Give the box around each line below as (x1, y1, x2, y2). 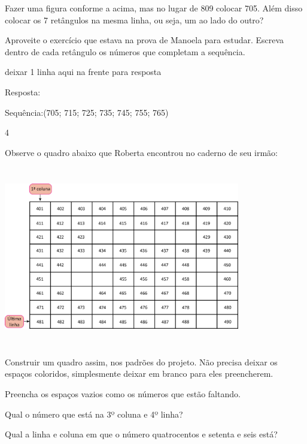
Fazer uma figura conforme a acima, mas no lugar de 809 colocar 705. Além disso (5, 2, 303, 14)
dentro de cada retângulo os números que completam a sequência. (5, 45, 245, 58)
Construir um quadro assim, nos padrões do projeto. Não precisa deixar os (5, 355, 278, 368)
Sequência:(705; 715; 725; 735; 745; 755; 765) (5, 106, 169, 118)
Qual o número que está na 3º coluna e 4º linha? (5, 407, 183, 420)
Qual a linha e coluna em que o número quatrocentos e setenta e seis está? (5, 428, 278, 440)
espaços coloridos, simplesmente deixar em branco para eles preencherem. (5, 367, 273, 380)
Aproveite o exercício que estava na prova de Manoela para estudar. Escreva (5, 34, 284, 46)
